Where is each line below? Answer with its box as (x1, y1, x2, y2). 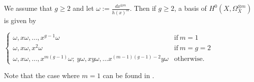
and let (72, 3, 94, 13)
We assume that (4, 3, 53, 13)
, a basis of (174, 3, 207, 13)
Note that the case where (4, 70, 80, 81)
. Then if (129, 3, 156, 13)
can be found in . (102, 70, 155, 81)
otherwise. (174, 55, 205, 62)
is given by (4, 15, 36, 25)
